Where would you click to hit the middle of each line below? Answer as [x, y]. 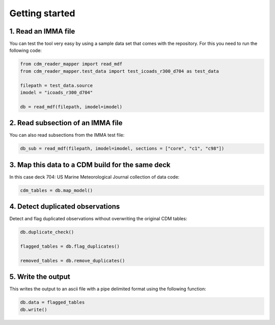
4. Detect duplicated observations [65, 207]
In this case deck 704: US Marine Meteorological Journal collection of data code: [94, 177]
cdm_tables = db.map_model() [57, 190]
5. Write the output [40, 277]
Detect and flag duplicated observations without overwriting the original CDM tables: [98, 219]
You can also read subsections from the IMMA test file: [67, 135]
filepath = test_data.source [57, 85]
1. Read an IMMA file [42, 31]
